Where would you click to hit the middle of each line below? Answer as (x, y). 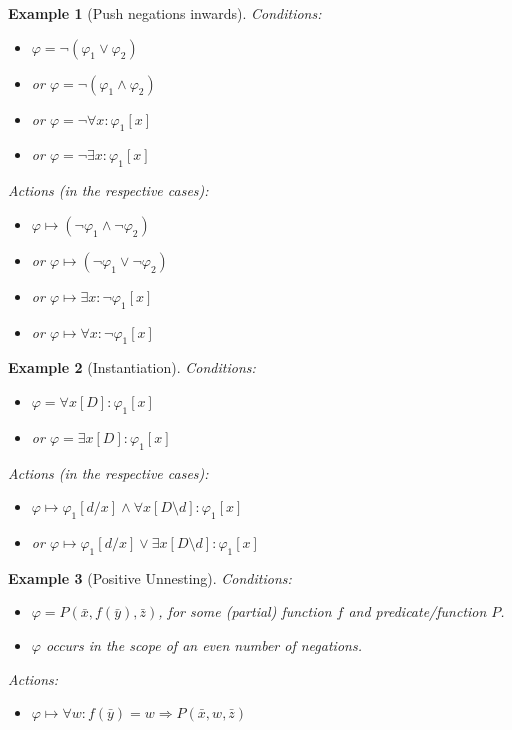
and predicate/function (417, 611)
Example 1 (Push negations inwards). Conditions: (165, 13)
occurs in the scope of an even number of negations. (203, 644)
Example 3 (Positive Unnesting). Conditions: (150, 577)
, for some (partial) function (245, 611)
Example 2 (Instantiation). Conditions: (132, 367)
